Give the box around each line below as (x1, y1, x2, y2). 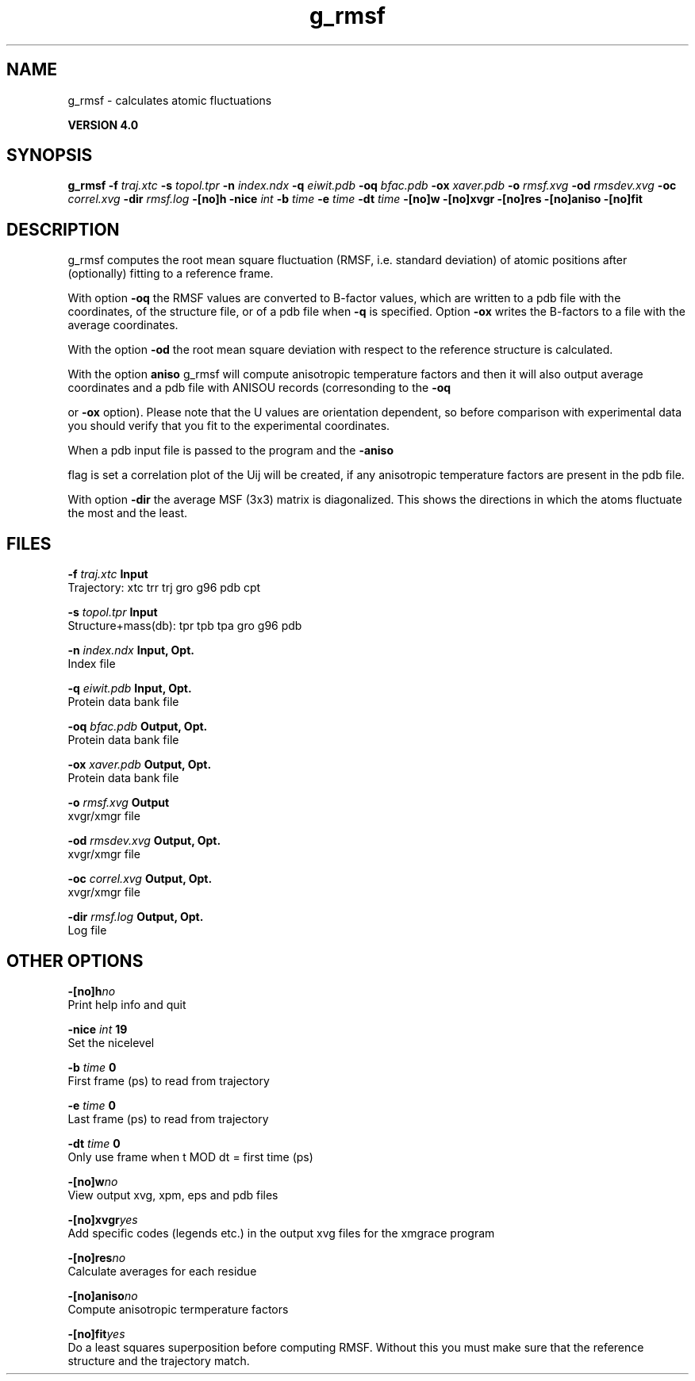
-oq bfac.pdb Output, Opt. (67, 719, 208, 734)
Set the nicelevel (67, 1035, 155, 1049)
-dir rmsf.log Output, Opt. (67, 910, 204, 924)
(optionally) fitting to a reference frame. (67, 267, 274, 281)
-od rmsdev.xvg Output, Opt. (67, 834, 221, 848)
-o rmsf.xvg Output (67, 796, 170, 810)
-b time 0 (67, 1060, 117, 1074)
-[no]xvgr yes (67, 1212, 138, 1226)
